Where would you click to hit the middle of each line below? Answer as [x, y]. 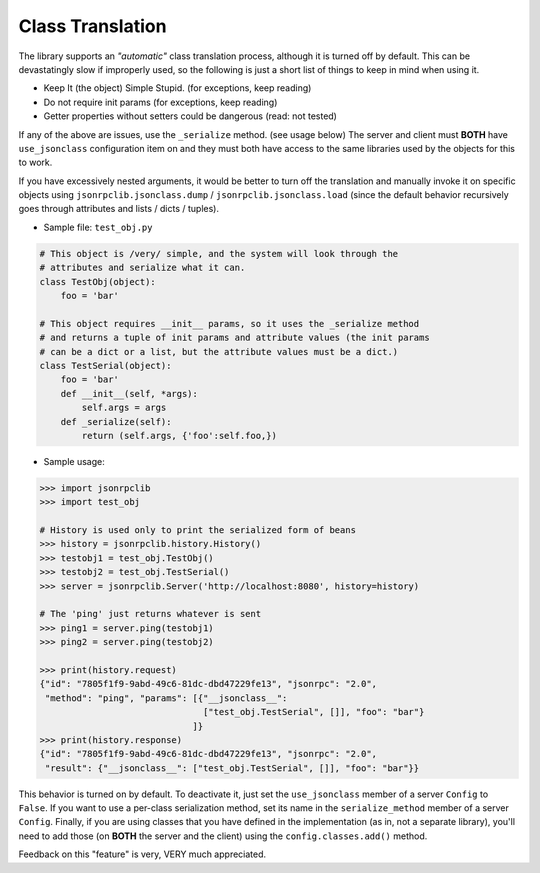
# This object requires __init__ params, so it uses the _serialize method [229, 323]
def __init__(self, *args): [129, 393]
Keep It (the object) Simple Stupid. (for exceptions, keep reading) [177, 88]
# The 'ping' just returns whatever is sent [150, 614]
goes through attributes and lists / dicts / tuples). [119, 209]
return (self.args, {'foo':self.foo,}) [179, 435]
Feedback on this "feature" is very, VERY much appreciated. [142, 854]
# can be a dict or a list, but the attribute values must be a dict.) [219, 351]
